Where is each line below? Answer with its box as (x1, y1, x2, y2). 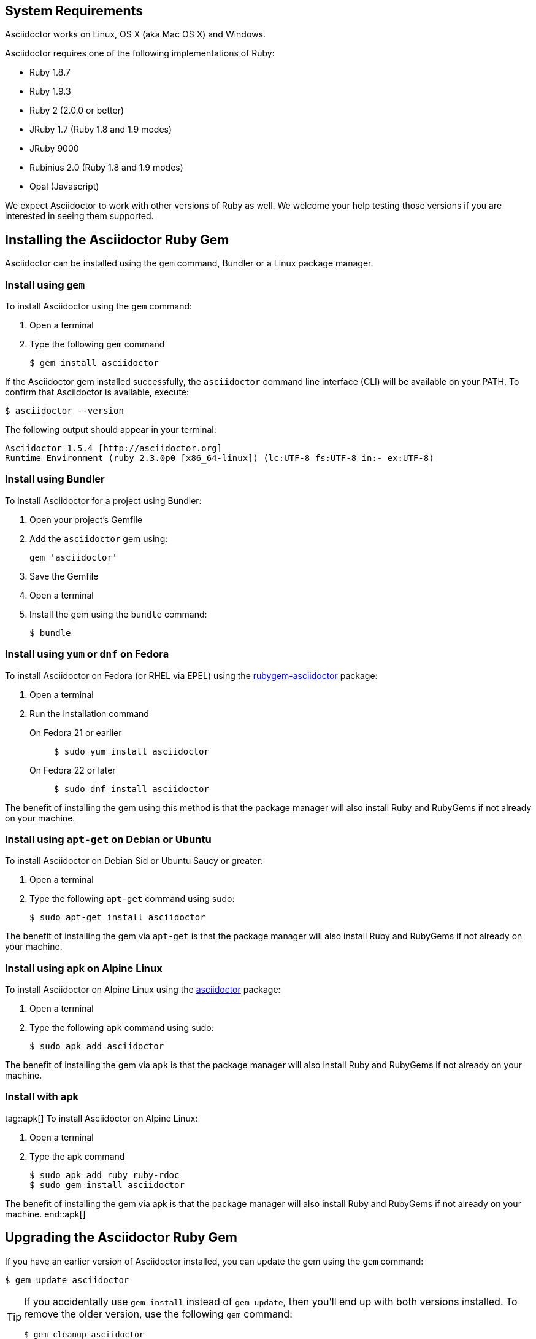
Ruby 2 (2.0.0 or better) (29, 105, 124, 116)
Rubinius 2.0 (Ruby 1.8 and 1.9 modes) (29, 162, 183, 173)
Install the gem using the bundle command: (29, 608, 207, 619)
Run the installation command (29, 708, 149, 719)
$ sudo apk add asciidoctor (29, 1041, 164, 1052)
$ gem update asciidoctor (5, 1275, 129, 1285)
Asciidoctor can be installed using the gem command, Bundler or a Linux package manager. (5, 258, 373, 269)
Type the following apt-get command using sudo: (29, 893, 235, 904)
